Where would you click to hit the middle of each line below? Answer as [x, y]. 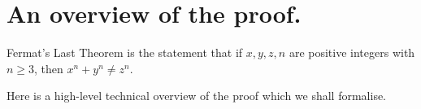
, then [49, 68]
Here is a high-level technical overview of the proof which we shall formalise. [197, 96]
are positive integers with [352, 52]
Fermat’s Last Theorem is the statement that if [125, 52]
